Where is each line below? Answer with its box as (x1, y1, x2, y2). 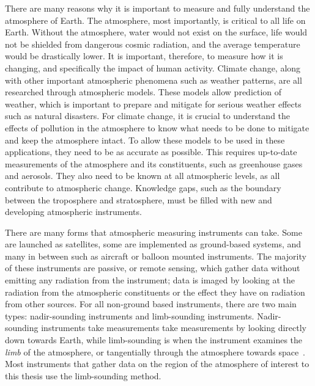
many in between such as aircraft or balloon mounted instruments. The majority (5, 249, 306, 262)
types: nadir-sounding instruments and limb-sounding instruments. (5, 309, 254, 322)
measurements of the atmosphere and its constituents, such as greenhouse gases (5, 157, 303, 170)
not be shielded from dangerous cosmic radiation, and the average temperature (5, 37, 300, 50)
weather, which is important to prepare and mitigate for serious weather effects (5, 97, 302, 110)
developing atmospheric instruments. (5, 205, 142, 218)
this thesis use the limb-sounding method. (5, 369, 161, 382)
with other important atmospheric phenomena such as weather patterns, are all (5, 73, 302, 86)
